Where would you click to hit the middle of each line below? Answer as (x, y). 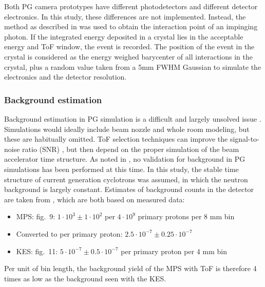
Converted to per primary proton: (69, 233)
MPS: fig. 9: (36, 216)
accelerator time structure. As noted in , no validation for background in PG (125, 159)
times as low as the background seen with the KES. (85, 278)
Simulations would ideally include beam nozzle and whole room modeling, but (127, 129)
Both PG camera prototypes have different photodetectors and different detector (131, 6)
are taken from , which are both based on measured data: (94, 199)
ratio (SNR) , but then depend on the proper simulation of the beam (131, 149)
